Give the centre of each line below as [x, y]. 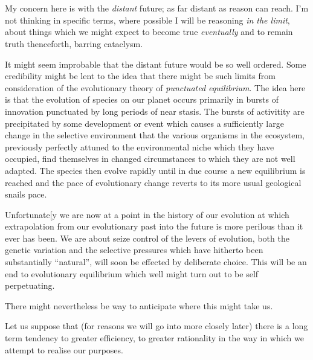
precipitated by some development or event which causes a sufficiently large [144, 123]
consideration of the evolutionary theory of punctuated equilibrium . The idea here [155, 87]
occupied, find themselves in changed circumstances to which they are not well [150, 159]
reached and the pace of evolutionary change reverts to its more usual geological [153, 182]
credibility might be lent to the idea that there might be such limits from [140, 76]
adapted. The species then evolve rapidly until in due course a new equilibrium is [155, 170]
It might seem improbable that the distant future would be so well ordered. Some [156, 64]
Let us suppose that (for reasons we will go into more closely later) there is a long [156, 326]
